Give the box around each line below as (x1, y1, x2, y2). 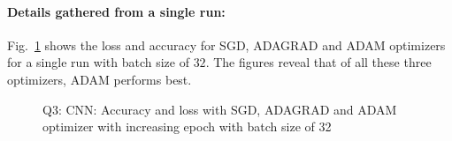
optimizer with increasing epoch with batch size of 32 (42, 117, 332, 136)
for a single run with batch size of (7, 53, 189, 71)
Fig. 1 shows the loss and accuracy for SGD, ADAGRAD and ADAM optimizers (7, 35, 446, 54)
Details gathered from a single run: (7, 2, 226, 20)
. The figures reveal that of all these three (205, 53, 432, 71)
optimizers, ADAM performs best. (7, 70, 192, 88)
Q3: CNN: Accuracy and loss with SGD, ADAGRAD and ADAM (42, 100, 397, 118)
